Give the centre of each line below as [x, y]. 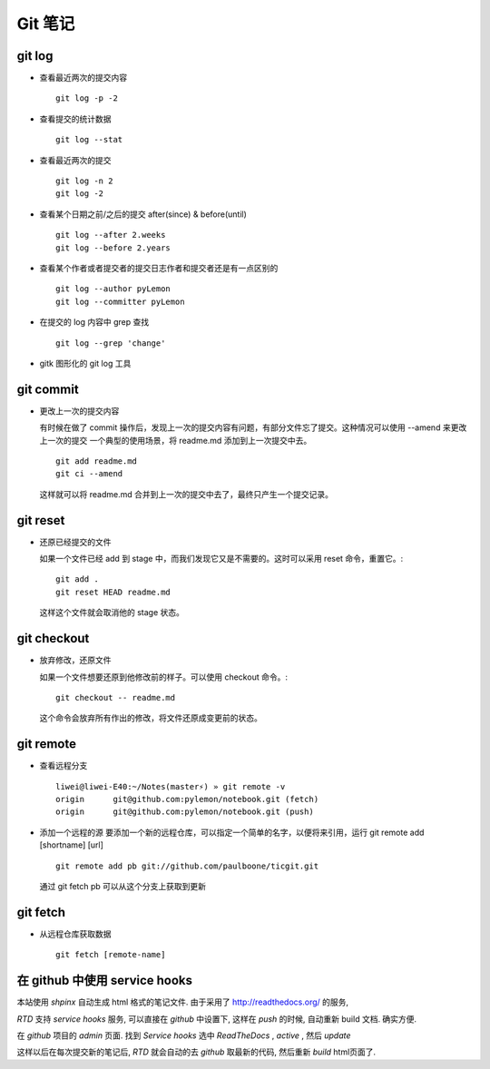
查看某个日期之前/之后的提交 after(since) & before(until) [143, 214]
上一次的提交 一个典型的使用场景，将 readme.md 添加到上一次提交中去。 [176, 440]
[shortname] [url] [72, 845]
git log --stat [89, 140]
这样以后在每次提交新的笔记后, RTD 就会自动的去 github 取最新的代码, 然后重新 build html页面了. [196, 1052]
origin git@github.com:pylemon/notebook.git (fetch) [187, 799]
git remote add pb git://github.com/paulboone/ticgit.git [187, 866]
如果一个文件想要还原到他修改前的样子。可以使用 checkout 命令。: [163, 677]
